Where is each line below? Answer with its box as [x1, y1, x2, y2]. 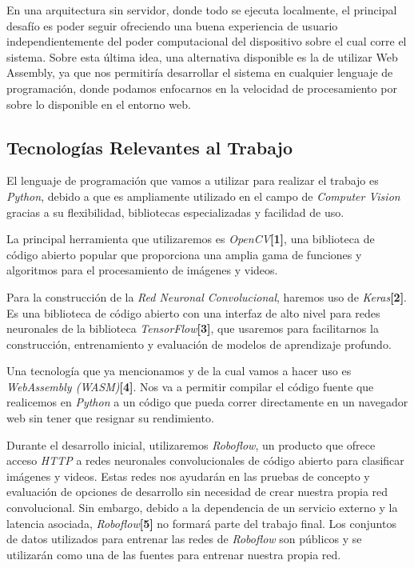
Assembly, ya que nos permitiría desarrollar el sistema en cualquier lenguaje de [6, 64, 393, 81]
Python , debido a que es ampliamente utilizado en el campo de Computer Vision [6, 187, 400, 204]
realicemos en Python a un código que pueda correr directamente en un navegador [6, 394, 408, 410]
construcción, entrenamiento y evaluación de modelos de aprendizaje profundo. [6, 335, 392, 352]
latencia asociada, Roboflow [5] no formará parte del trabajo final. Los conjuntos [6, 514, 396, 531]
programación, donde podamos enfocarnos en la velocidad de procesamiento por [6, 79, 397, 96]
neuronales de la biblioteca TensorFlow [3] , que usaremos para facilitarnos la [6, 320, 379, 337]
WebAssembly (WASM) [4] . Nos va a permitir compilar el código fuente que [6, 378, 374, 394]
